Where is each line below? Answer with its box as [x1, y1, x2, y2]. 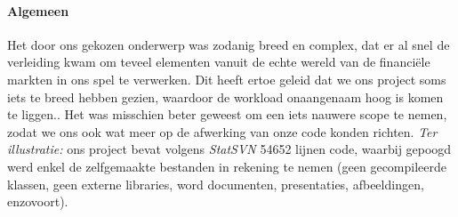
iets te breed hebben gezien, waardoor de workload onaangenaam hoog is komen [7, 87, 444, 106]
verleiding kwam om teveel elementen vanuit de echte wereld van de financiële [7, 52, 430, 71]
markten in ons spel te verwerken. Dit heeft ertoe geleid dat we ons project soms [7, 69, 446, 88]
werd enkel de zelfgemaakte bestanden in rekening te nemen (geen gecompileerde [7, 157, 447, 175]
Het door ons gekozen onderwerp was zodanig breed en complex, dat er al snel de [7, 35, 450, 53]
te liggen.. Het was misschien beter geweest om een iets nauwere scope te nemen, [7, 105, 447, 124]
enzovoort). [7, 192, 68, 211]
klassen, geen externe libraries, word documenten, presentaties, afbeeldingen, [7, 174, 424, 193]
